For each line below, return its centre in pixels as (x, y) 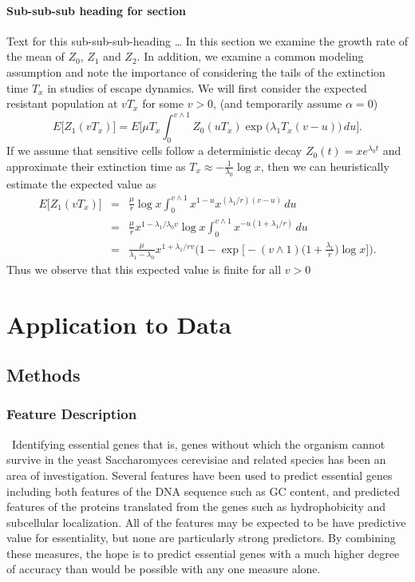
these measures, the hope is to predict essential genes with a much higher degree (203, 553)
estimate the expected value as (81, 184)
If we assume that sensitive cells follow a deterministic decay (154, 150)
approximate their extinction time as (96, 166)
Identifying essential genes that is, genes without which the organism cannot (198, 443)
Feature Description (72, 414)
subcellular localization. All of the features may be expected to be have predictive (206, 522)
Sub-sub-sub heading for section (96, 10)
